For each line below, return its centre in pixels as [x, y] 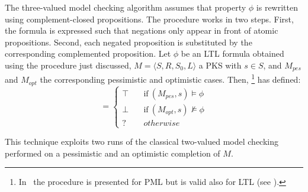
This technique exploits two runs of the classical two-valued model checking [142, 141]
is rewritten [277, 7]
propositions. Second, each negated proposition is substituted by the [129, 42]
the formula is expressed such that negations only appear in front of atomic [142, 30]
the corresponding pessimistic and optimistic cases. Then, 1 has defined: [170, 79]
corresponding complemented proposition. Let [88, 53]
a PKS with [220, 65]
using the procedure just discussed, [68, 65]
